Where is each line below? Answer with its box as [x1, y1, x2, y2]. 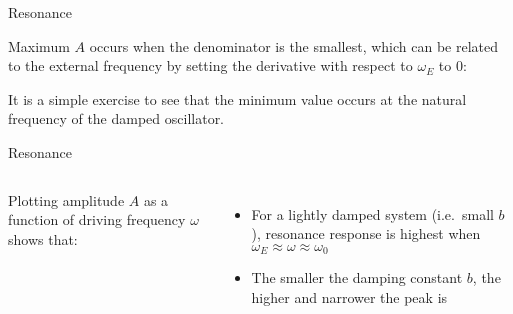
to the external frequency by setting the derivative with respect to [8, 55, 413, 76]
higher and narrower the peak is [251, 286, 448, 307]
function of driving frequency [8, 209, 186, 230]
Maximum [8, 35, 70, 56]
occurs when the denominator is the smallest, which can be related [89, 35, 498, 56]
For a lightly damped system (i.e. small [251, 203, 494, 224]
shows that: [8, 228, 78, 249]
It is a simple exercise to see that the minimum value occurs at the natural [8, 88, 467, 109]
